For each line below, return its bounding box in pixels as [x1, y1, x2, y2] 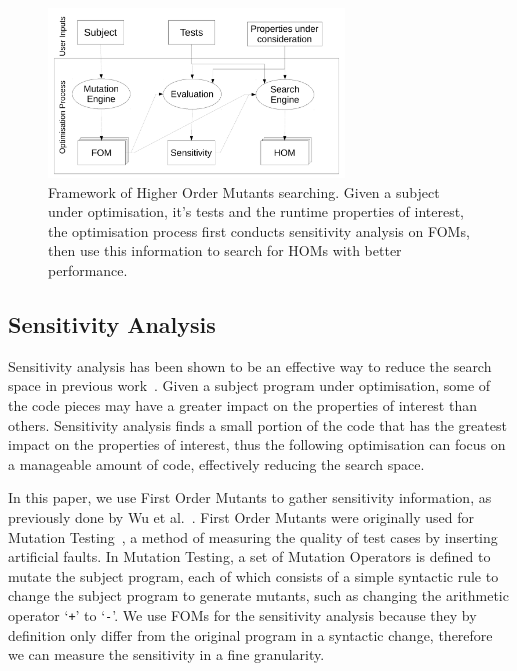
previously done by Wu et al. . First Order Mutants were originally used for [8, 506, 474, 527]
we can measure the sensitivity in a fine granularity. [8, 644, 325, 665]
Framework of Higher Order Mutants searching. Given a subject [48, 181, 440, 202]
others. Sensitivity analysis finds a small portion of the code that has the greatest [8, 414, 507, 435]
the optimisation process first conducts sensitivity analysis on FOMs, [48, 220, 470, 241]
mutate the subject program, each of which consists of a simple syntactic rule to [8, 565, 499, 586]
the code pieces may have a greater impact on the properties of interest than [8, 394, 477, 415]
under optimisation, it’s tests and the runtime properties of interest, [48, 201, 465, 222]
